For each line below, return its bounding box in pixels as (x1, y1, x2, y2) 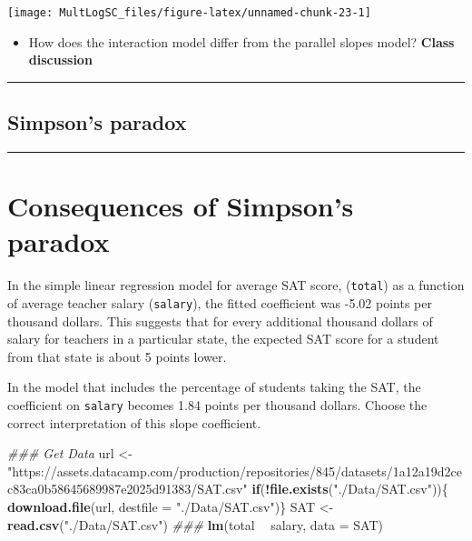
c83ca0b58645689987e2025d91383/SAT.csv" (7, 479, 248, 498)
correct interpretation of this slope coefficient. (7, 413, 261, 432)
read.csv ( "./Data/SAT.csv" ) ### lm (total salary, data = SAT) (7, 515, 383, 534)
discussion (28, 50, 93, 69)
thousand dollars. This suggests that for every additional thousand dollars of (7, 311, 433, 330)
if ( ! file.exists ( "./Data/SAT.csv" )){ (251, 479, 448, 498)
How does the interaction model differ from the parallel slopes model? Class (28, 32, 455, 51)
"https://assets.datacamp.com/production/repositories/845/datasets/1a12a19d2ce (7, 461, 463, 480)
